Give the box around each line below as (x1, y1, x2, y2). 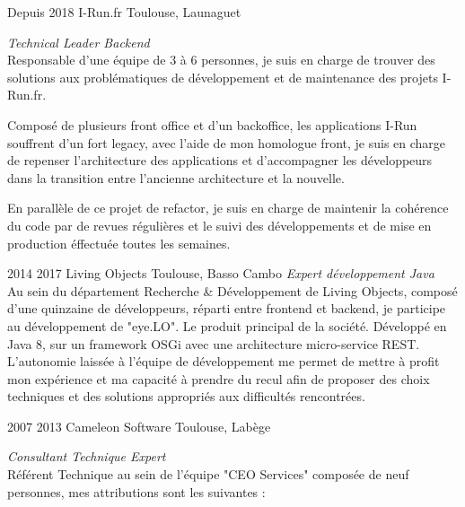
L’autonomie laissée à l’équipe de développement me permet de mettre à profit (7, 352, 440, 371)
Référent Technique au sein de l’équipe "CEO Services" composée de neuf (7, 465, 409, 484)
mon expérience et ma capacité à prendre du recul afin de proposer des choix (7, 369, 430, 388)
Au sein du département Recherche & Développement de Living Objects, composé (7, 281, 458, 300)
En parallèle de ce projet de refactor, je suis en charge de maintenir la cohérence (7, 198, 449, 217)
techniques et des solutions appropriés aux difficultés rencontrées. (7, 387, 365, 406)
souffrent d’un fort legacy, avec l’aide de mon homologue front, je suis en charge (7, 133, 446, 152)
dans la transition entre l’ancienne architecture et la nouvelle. (7, 168, 345, 187)
